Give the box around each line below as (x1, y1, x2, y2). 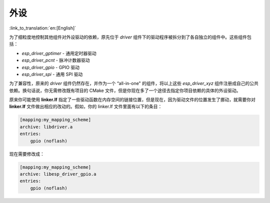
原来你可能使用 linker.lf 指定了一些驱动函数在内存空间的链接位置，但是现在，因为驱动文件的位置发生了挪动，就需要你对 (9, 96, 256, 102)
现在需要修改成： (9, 150, 44, 157)
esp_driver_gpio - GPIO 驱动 (21, 64, 80, 70)
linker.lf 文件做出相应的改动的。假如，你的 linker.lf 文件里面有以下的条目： (9, 103, 162, 109)
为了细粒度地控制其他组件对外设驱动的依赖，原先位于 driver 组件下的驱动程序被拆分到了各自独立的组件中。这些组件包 (9, 34, 252, 40)
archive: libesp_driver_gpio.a (19, 171, 97, 177)
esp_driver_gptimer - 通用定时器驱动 (21, 50, 97, 56)
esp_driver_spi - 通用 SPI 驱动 (21, 71, 83, 77)
